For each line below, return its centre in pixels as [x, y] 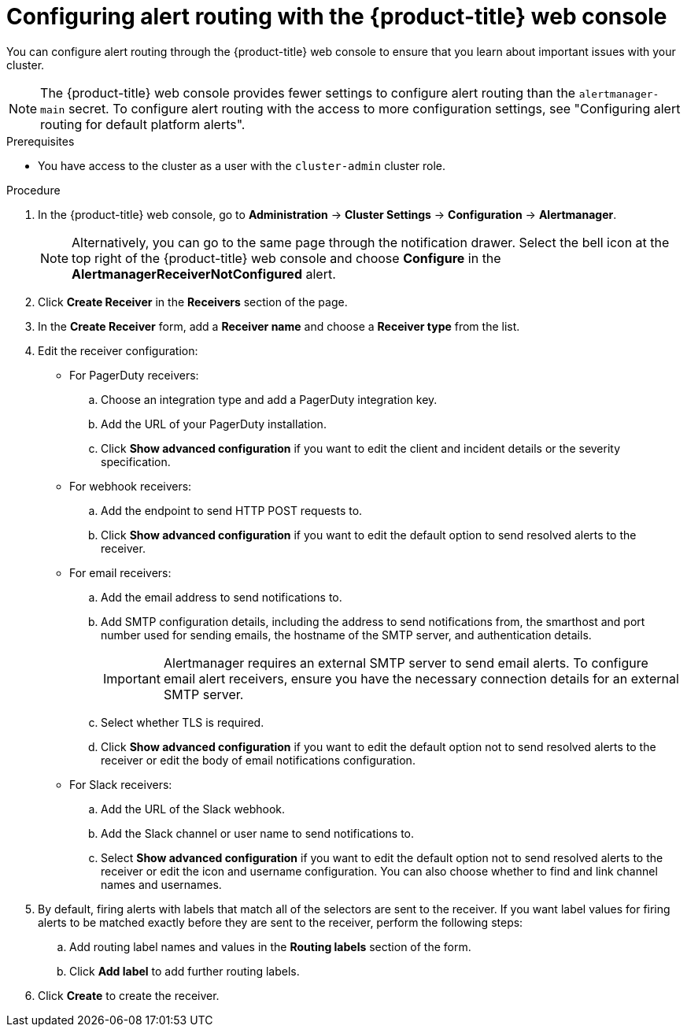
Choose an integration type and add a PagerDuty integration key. [269, 399]
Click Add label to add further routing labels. [185, 971]
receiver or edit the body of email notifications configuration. [258, 760]
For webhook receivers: [131, 486]
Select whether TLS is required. [183, 722]
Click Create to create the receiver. [129, 995]
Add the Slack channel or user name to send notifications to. [258, 833]
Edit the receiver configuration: [118, 350]
